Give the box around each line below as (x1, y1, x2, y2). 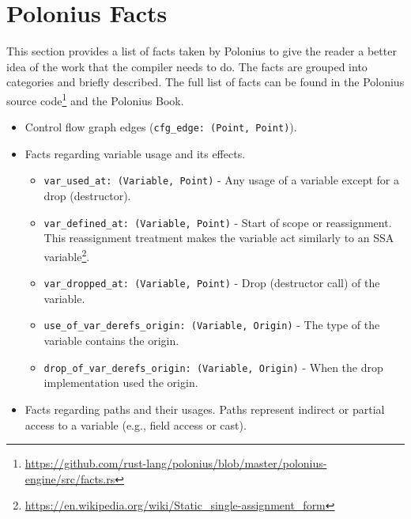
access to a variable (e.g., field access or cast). (25, 416, 247, 433)
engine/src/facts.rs (25, 470, 115, 487)
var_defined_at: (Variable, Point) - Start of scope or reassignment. (43, 214, 392, 230)
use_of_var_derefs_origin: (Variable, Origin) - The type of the (43, 316, 380, 333)
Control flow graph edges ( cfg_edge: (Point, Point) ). (25, 119, 297, 135)
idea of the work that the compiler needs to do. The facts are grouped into (6, 58, 368, 74)
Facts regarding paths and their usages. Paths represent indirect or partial (25, 400, 385, 417)
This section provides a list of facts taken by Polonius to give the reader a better (6, 43, 397, 59)
